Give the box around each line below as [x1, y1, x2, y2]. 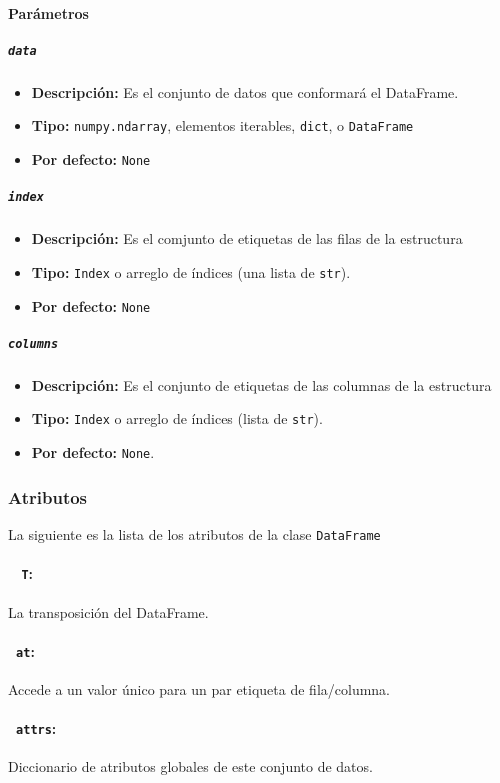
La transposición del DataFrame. [8, 601, 209, 622]
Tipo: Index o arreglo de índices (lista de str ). [31, 408, 323, 429]
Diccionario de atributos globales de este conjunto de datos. [8, 756, 373, 777]
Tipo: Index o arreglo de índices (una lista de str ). [31, 261, 351, 282]
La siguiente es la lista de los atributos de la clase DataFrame [8, 524, 381, 544]
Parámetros [8, 2, 89, 23]
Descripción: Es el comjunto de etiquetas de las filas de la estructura [31, 228, 463, 249]
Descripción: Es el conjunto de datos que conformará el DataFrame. [31, 81, 459, 102]
